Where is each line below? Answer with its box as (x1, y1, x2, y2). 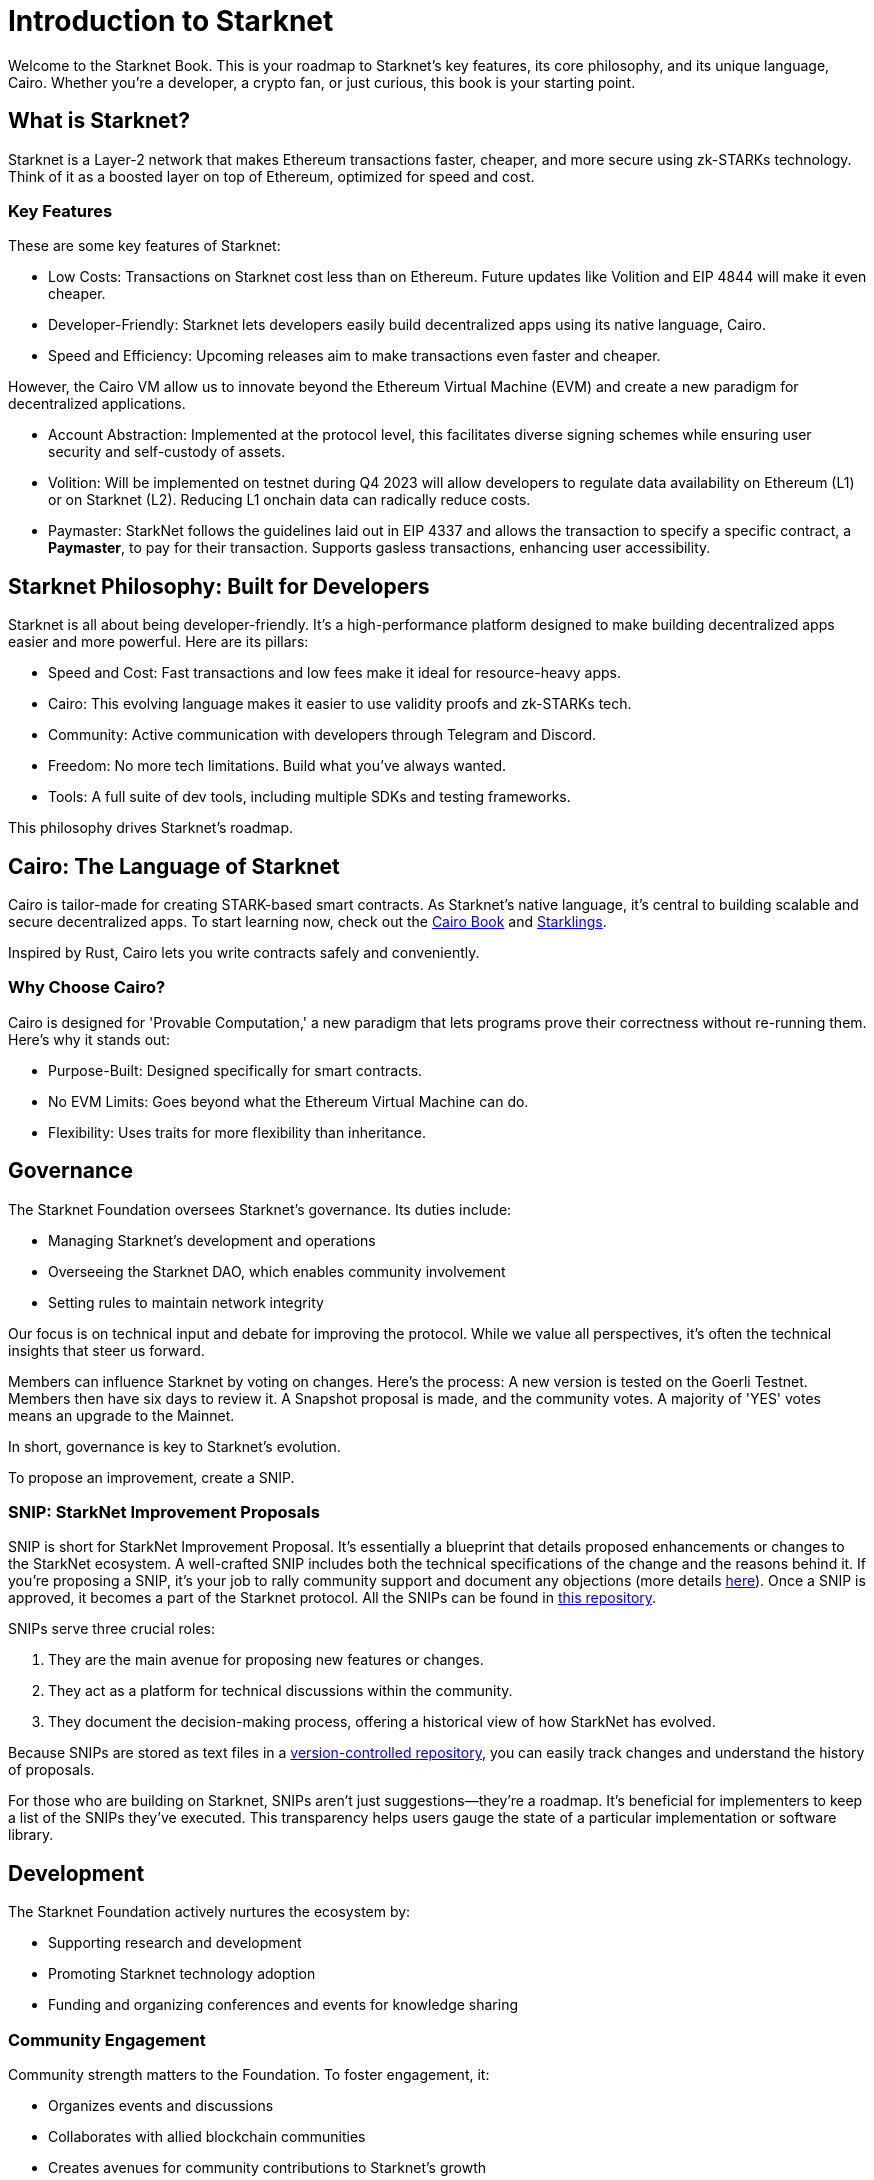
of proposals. (8, 1761, 95, 1779)
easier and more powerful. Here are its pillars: (8, 633, 309, 651)
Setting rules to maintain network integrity (48, 1293, 324, 1311)
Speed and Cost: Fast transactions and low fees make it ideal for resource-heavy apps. (48, 664, 622, 682)
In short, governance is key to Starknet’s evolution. (8, 1437, 341, 1455)
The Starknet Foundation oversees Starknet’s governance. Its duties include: (8, 1200, 512, 1218)
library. (8, 1826, 54, 1844)
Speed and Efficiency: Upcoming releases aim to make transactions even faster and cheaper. (48, 347, 661, 365)
